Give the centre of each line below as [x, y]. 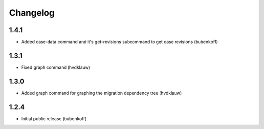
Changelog [32, 13]
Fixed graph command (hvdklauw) [56, 67]
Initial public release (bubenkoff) [54, 118]
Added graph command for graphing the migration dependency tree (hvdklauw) [101, 93]
